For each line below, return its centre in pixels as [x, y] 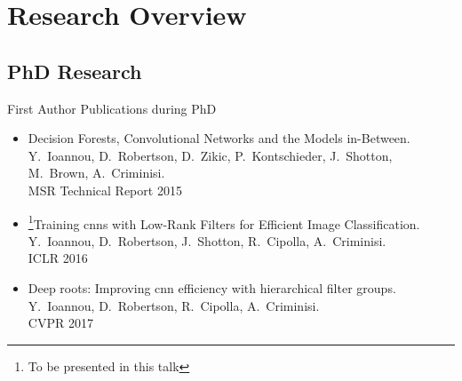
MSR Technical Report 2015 [105, 190]
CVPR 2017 [60, 323]
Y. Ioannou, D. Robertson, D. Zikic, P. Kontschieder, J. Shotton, [210, 155]
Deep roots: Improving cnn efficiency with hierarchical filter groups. [212, 287]
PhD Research [75, 71]
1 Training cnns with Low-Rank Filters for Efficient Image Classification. [224, 222]
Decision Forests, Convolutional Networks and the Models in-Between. [219, 138]
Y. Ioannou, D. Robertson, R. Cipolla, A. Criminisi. [174, 305]
